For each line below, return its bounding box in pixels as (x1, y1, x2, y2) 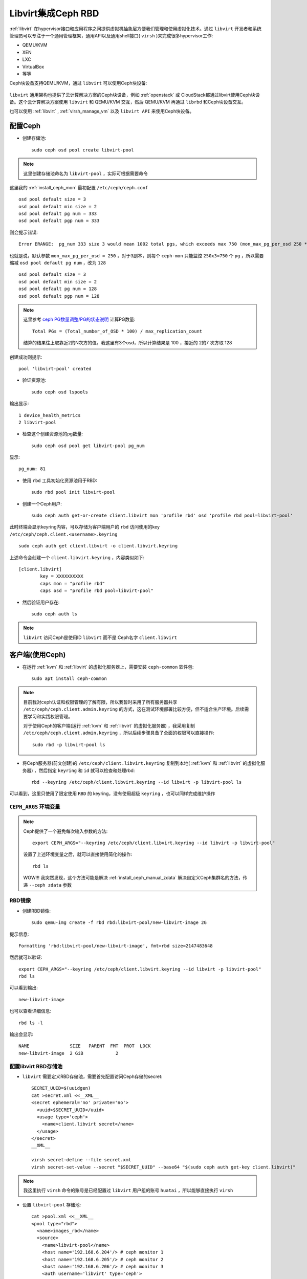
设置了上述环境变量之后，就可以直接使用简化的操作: (23, 851, 133, 857)
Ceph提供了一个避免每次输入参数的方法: (23, 828, 108, 834)
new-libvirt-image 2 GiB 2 (18, 1050, 119, 1056)
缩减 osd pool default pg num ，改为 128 (9, 260, 106, 266)
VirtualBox (22, 63, 45, 70)
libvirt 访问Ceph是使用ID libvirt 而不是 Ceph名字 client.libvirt (23, 634, 178, 641)
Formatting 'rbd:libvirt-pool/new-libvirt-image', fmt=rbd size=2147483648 (18, 943, 213, 949)
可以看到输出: (9, 985, 38, 991)
